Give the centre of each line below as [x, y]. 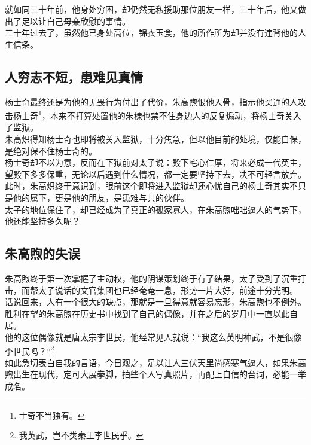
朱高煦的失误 [42, 253]
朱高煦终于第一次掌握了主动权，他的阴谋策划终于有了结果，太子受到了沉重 [151, 278]
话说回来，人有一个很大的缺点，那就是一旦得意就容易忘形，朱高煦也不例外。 [155, 302]
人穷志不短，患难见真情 [74, 76]
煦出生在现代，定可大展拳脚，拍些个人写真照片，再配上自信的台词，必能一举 [155, 374]
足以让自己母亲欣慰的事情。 [76, 21]
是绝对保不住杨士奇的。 [51, 150]
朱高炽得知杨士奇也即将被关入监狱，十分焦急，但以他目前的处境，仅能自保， [155, 139]
